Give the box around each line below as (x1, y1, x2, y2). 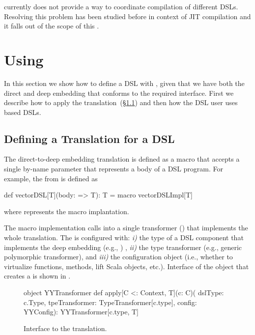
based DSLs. (4, 107, 41, 117)
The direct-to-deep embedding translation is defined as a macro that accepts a (4, 154, 240, 164)
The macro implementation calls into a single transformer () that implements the (4, 223, 248, 233)
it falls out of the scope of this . (4, 21, 99, 31)
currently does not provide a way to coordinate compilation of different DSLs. (4, 1, 238, 11)
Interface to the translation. (24, 323, 107, 333)
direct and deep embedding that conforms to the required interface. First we (4, 87, 234, 98)
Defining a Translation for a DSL (4, 131, 175, 146)
